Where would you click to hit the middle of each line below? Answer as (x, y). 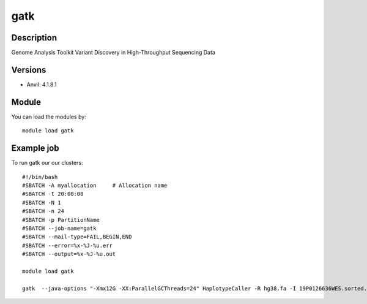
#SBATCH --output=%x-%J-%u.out (69, 254)
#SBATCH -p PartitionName (61, 220)
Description (34, 38)
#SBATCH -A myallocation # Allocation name (95, 185)
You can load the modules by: (49, 116)
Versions (29, 70)
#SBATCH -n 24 (43, 211)
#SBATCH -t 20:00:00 (53, 194)
